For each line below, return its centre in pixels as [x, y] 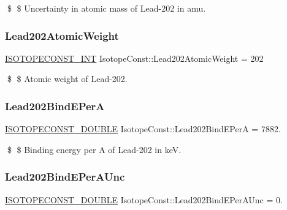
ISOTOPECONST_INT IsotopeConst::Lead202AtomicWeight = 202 [134, 58]
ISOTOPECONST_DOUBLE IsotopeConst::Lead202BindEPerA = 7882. [143, 129]
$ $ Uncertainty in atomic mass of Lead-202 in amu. [106, 8]
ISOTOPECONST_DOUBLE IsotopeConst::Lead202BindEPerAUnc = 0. [144, 199]
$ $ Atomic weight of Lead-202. [67, 79]
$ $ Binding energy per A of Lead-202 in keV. [94, 149]
